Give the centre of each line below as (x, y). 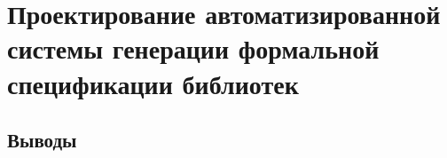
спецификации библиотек (153, 83)
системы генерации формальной (193, 48)
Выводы (42, 140)
